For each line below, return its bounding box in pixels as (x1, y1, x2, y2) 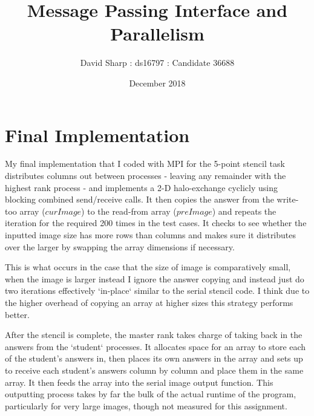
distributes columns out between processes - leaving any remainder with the (5, 169, 286, 182)
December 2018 (129, 76, 186, 89)
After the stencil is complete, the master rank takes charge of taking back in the (5, 328, 303, 341)
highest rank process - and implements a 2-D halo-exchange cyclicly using (5, 181, 278, 193)
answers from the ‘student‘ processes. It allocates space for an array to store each (5, 340, 306, 353)
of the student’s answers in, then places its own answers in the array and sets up (5, 352, 303, 365)
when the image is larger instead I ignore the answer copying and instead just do (5, 272, 304, 285)
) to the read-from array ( (81, 204, 177, 217)
